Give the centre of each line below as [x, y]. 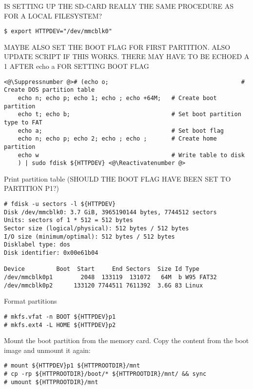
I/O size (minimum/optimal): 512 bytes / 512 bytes [89, 236]
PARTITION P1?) [31, 188]
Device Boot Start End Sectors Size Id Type [102, 269]
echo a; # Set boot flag [121, 131]
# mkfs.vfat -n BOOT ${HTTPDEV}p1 [60, 317]
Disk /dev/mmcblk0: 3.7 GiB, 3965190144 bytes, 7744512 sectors [110, 212]
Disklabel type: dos [37, 245]
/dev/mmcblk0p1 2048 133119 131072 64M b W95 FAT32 [110, 277]
